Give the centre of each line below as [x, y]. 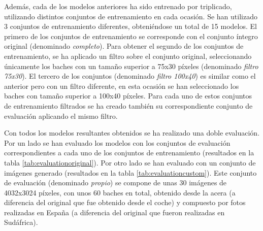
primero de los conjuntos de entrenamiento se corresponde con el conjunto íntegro [131, 36]
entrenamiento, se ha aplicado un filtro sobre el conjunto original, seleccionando [128, 56]
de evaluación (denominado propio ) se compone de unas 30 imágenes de [116, 183]
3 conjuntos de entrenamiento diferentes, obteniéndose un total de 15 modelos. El [130, 26]
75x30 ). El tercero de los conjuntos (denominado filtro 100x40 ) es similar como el [130, 76]
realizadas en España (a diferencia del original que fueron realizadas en [114, 212]
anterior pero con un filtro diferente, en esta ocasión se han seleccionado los [122, 86]
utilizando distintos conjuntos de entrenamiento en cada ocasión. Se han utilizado [131, 16]
